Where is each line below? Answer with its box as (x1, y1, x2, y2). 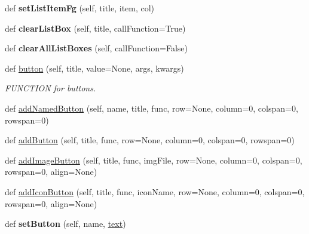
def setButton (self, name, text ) (5, 217, 126, 230)
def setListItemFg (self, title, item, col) (5, 2, 155, 14)
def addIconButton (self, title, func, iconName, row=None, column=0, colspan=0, (5, 185, 305, 198)
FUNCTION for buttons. (5, 82, 96, 94)
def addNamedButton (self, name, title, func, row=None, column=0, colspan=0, (5, 101, 298, 114)
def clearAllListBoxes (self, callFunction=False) (5, 42, 188, 54)
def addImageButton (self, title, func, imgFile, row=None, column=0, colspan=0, (5, 153, 302, 166)
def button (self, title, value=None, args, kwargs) (5, 61, 184, 74)
